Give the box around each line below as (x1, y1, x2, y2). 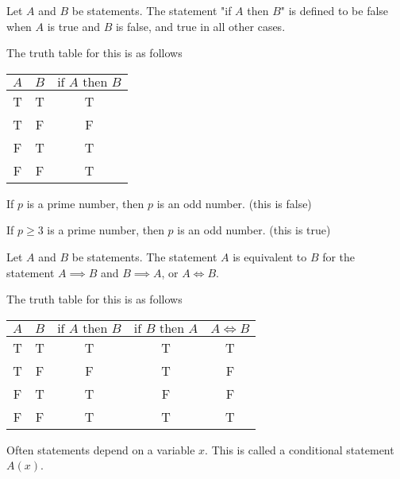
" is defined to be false (280, 2, 389, 18)
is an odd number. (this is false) (156, 195, 312, 211)
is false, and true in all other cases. (115, 17, 286, 34)
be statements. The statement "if (71, 2, 232, 18)
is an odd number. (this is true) (177, 222, 331, 238)
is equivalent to (233, 248, 307, 265)
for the (322, 248, 356, 265)
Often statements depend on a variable (6, 441, 195, 458)
